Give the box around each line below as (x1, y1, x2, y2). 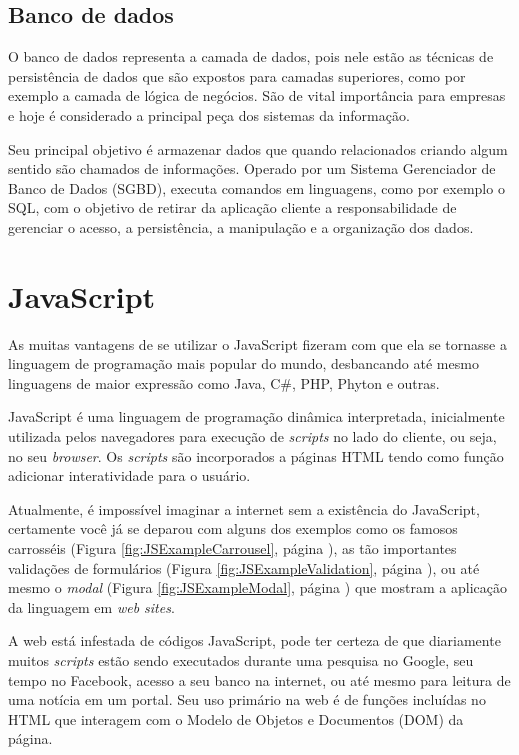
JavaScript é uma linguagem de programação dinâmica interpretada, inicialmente (8, 406, 505, 427)
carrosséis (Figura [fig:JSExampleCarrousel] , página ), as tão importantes (8, 538, 457, 559)
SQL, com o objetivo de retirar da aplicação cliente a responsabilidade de (8, 197, 457, 218)
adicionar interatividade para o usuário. (8, 465, 251, 486)
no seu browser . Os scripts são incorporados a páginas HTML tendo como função (8, 445, 504, 466)
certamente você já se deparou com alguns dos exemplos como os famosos (8, 518, 458, 539)
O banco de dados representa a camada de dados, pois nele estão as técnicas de (8, 46, 494, 67)
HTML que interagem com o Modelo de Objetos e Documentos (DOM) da (8, 708, 464, 729)
